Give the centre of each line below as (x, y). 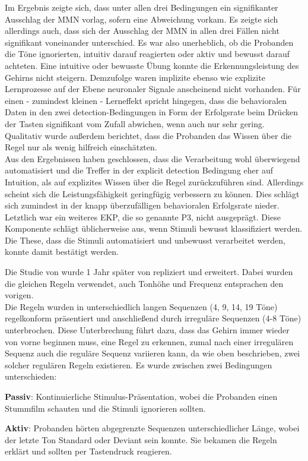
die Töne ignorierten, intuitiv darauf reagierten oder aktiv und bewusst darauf (147, 54)
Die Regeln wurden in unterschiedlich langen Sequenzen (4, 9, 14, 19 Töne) (141, 306)
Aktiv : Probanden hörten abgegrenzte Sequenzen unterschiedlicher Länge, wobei (152, 428)
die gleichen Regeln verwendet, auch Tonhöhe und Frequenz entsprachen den (144, 283)
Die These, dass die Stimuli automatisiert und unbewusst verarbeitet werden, (145, 240)
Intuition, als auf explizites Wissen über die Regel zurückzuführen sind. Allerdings (154, 181)
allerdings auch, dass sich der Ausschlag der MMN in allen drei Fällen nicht (142, 31)
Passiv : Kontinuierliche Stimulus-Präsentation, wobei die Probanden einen (141, 396)
